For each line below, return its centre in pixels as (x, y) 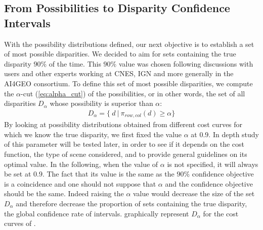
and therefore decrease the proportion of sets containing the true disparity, (131, 203)
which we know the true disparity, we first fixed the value (93, 134)
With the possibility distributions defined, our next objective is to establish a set (129, 44)
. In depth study (234, 134)
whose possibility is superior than (101, 103)
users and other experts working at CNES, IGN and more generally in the (119, 73)
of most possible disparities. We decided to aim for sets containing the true (120, 54)
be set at (18, 174)
